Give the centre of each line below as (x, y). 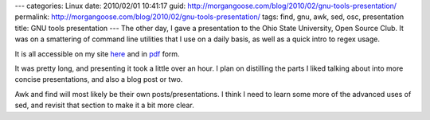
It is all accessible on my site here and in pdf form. (97, 54)
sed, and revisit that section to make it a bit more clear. (104, 105)
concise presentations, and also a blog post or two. (99, 79)
